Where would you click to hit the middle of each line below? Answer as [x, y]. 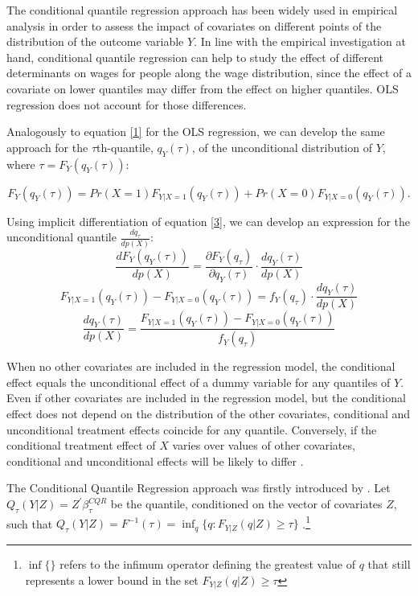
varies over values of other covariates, [264, 445]
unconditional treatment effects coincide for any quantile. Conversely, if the [192, 429]
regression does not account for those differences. [127, 104]
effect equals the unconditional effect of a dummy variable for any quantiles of [199, 382]
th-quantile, [125, 147]
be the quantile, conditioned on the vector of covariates [246, 504]
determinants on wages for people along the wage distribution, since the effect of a [209, 73]
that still [389, 563]
